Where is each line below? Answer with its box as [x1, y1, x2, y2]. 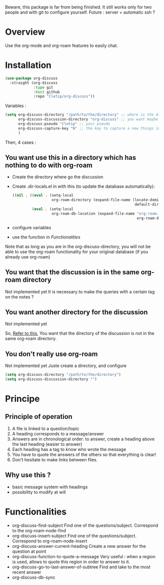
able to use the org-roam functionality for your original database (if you [5, 249, 148, 255]
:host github [33, 89, 60, 94]
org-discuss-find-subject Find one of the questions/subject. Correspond [12, 522, 159, 528]
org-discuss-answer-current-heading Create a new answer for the [12, 543, 146, 549]
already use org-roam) [5, 254, 50, 260]
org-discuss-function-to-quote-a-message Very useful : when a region [12, 553, 156, 559]
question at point [12, 548, 46, 554]
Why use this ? [5, 471, 51, 479]
